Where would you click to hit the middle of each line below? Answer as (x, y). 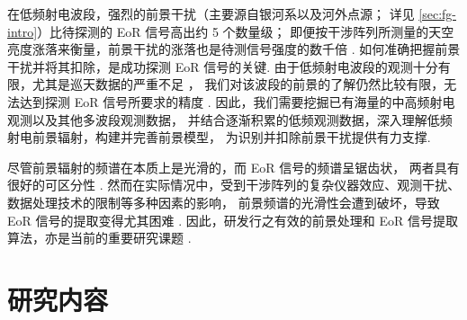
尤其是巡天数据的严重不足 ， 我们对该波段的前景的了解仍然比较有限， (238, 84)
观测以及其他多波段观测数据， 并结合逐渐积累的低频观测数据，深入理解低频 (230, 119)
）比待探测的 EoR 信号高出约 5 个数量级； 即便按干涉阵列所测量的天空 (246, 31)
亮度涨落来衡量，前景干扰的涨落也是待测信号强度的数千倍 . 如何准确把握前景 (234, 49)
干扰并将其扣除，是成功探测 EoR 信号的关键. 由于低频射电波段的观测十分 (223, 66)
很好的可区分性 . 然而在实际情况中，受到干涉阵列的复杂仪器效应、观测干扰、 (234, 185)
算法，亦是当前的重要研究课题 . (99, 238)
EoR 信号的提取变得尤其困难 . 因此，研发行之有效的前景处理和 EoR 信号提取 (233, 220)
